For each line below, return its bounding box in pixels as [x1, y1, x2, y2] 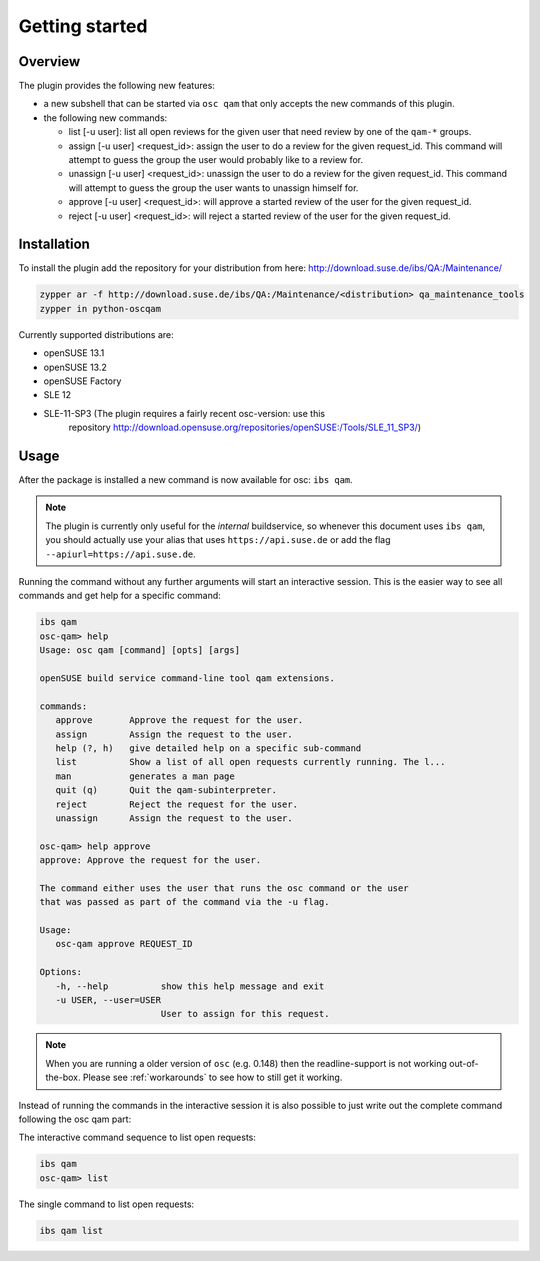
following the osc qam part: [18, 1113, 132, 1125]
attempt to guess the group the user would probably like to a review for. [68, 154, 364, 166]
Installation [18, 236, 90, 253]
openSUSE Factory [43, 375, 122, 387]
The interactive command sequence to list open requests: [18, 1131, 257, 1144]
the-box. [45, 1071, 81, 1084]
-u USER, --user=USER [55, 994, 162, 1005]
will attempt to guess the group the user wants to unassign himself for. [68, 181, 359, 194]
